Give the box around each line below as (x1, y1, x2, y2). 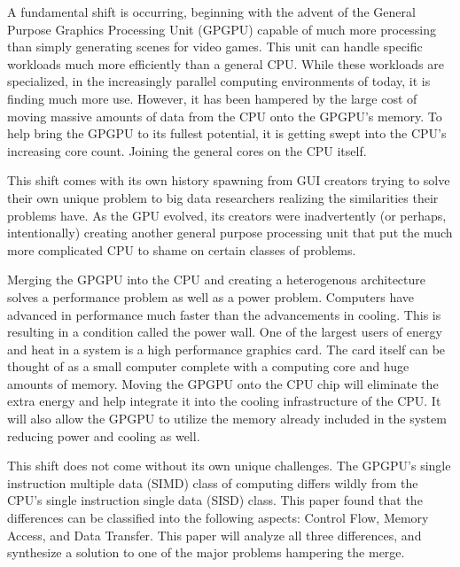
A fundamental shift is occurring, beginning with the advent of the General (7, 3, 416, 20)
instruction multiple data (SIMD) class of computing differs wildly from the (7, 473, 418, 492)
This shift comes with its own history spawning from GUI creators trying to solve (7, 171, 450, 190)
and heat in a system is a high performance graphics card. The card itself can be (7, 339, 446, 358)
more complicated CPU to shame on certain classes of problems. (7, 240, 356, 259)
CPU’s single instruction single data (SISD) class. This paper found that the (7, 491, 423, 509)
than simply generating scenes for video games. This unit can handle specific (7, 37, 423, 56)
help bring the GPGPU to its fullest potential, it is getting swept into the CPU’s (7, 124, 447, 143)
